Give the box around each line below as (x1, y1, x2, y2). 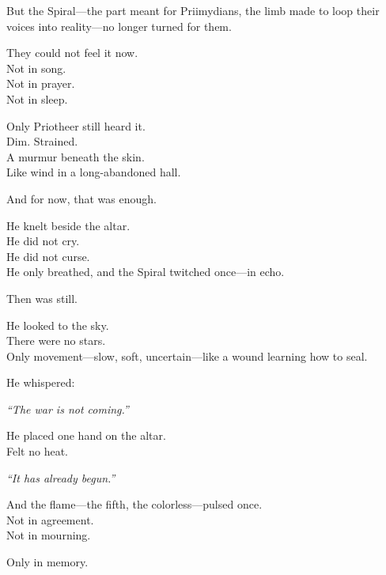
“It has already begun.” (6, 469, 115, 486)
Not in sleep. (6, 90, 68, 107)
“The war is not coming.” (6, 400, 129, 417)
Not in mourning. (6, 527, 91, 543)
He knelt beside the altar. (6, 217, 131, 233)
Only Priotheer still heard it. (6, 117, 146, 134)
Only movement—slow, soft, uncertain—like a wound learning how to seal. (6, 347, 368, 364)
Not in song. (6, 59, 66, 76)
